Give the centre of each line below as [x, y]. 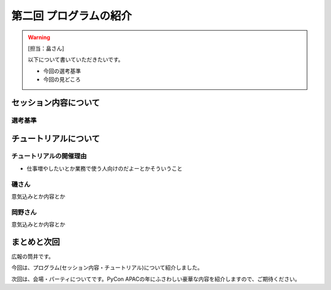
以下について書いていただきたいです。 [76, 60]
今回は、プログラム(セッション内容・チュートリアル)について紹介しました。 [107, 268]
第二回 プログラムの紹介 [71, 16]
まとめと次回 [36, 242]
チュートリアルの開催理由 [49, 156]
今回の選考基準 [62, 71]
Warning [39, 37]
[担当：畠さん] [46, 48]
